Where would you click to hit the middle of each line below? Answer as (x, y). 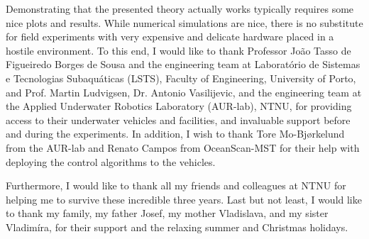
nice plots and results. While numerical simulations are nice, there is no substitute (184, 22)
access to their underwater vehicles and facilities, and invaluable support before (178, 119)
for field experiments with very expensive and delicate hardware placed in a (170, 37)
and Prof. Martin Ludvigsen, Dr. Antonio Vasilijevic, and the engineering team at (184, 92)
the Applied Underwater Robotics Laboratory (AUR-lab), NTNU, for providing (179, 106)
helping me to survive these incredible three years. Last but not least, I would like (184, 199)
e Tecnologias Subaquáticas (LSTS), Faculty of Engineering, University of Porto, (181, 78)
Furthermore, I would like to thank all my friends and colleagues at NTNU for (176, 185)
